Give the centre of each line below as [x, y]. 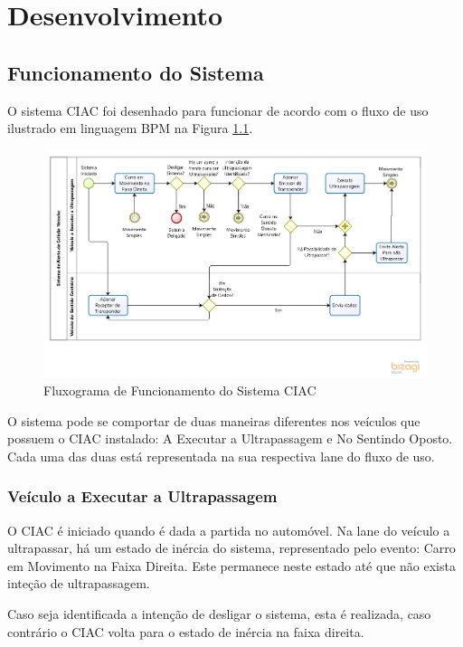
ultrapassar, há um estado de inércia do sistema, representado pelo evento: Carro [231, 548]
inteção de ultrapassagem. [79, 583]
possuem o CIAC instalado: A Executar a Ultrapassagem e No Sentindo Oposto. [230, 438]
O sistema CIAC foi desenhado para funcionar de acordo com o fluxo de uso [218, 110]
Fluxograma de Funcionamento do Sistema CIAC [180, 390]
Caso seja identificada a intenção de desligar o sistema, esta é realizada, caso [219, 613]
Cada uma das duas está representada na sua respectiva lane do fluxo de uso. [221, 456]
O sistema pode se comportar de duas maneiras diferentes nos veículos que [214, 420]
